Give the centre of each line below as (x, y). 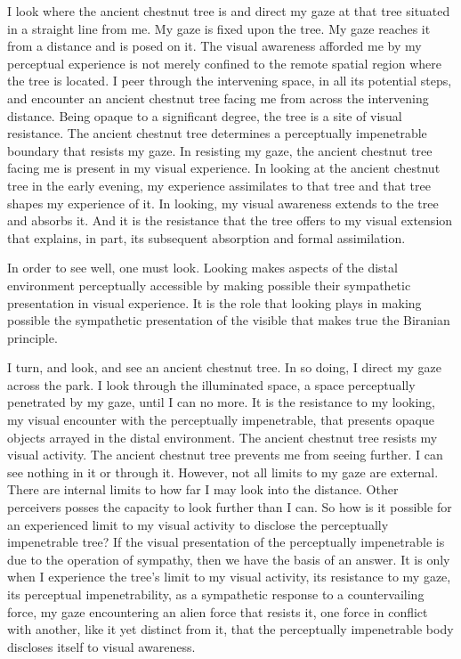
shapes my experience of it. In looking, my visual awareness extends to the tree (223, 203)
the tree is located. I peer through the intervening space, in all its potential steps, (230, 81)
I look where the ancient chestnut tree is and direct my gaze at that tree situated (229, 11)
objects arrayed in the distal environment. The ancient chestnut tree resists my (222, 437)
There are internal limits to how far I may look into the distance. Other (203, 489)
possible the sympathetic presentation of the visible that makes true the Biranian (229, 320)
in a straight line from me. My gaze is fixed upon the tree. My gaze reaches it (219, 28)
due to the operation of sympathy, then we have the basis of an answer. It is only (229, 559)
